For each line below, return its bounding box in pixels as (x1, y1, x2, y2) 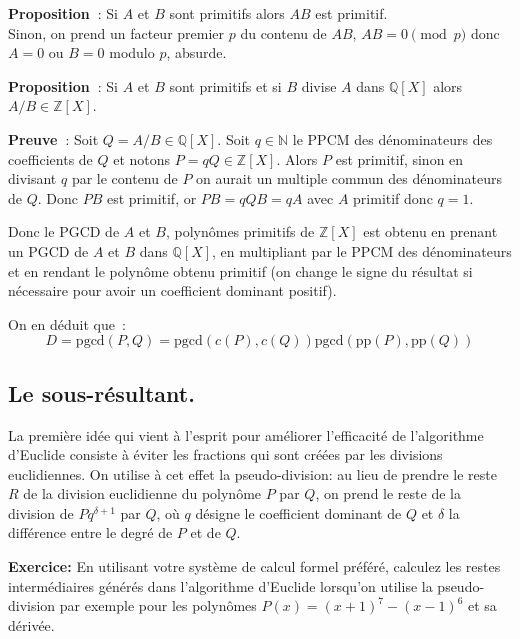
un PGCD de (8, 240, 89, 261)
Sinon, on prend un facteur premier (8, 22, 225, 43)
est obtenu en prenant (363, 221, 498, 242)
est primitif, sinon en (335, 148, 464, 169)
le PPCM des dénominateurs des (292, 128, 493, 149)
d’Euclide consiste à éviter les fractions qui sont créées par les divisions (8, 444, 443, 465)
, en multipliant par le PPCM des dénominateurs (212, 240, 512, 261)
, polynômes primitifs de (165, 221, 315, 242)
